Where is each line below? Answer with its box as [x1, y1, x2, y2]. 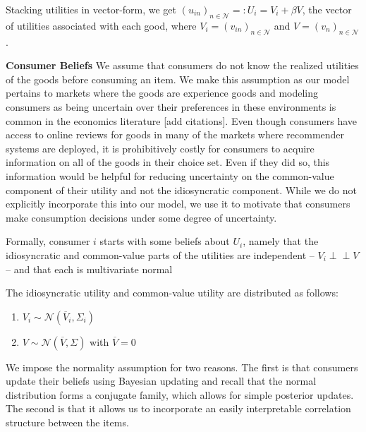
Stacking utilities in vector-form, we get [6, 2, 177, 16]
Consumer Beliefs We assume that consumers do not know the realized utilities [6, 58, 359, 73]
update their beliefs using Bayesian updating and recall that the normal [6, 373, 317, 388]
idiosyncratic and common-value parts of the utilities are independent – [6, 247, 315, 262]
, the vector [302, 2, 352, 16]
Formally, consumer [6, 234, 90, 248]
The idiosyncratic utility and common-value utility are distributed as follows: [6, 285, 338, 300]
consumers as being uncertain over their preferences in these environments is [6, 99, 336, 114]
